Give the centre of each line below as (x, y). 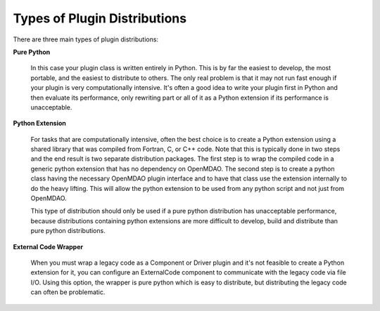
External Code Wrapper (48, 246)
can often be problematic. (68, 292)
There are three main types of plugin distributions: (85, 39)
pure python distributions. (68, 231)
